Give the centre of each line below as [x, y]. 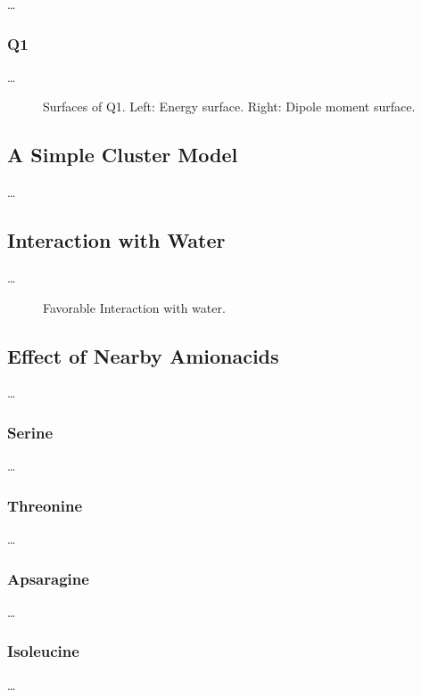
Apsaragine [48, 578]
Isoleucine [43, 651]
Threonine [45, 505]
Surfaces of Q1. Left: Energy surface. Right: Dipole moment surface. [229, 107]
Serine [30, 432]
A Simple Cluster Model [123, 155]
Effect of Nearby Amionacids [143, 355]
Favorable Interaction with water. [134, 307]
